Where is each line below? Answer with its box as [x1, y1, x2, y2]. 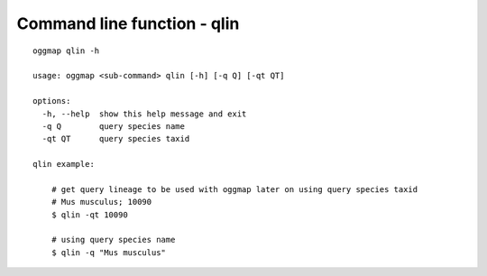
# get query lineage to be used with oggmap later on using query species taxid [51, 184, 418, 194]
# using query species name [51, 235, 176, 245]
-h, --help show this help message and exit [41, 108, 247, 119]
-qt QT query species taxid [41, 133, 190, 144]
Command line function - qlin [16, 14, 240, 33]
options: [32, 96, 71, 106]
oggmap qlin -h [32, 45, 100, 56]
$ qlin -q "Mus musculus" [51, 247, 167, 257]
